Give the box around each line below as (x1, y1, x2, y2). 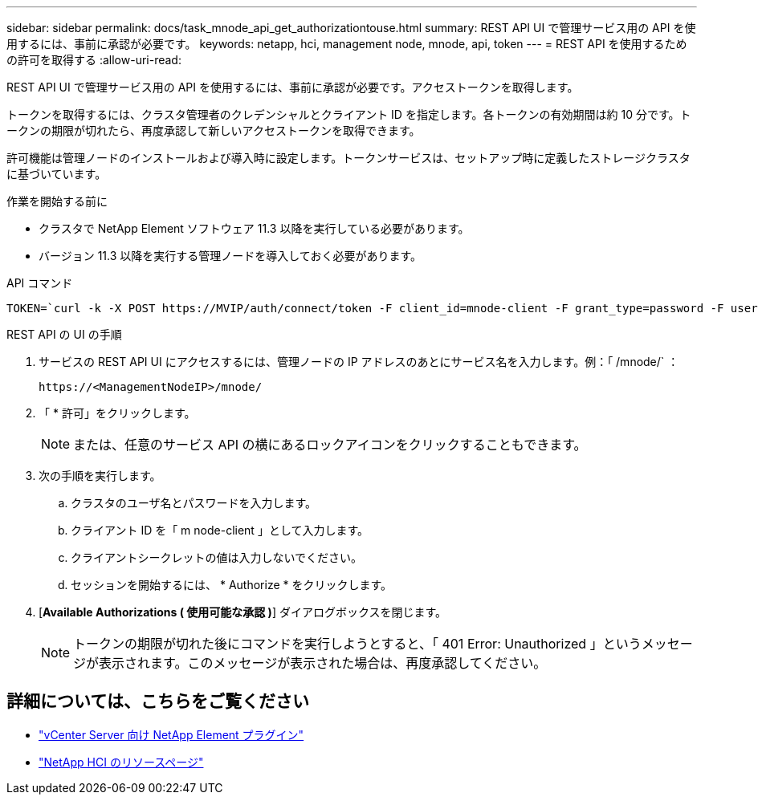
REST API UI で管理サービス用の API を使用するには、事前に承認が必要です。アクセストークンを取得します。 (6, 80, 579, 94)
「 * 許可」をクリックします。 (39, 406, 196, 420)
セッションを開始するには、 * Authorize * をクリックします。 (71, 578, 393, 592)
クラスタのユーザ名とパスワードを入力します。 (71, 496, 317, 510)
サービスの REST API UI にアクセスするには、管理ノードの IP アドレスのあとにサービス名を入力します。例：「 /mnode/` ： (39, 355, 679, 368)
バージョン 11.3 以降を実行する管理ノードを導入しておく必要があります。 (39, 249, 422, 262)
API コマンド (6, 276, 73, 290)
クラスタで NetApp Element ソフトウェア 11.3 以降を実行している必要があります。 (39, 222, 470, 235)
